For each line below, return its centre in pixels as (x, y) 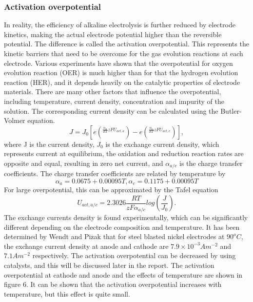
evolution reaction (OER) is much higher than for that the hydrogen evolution (121, 72)
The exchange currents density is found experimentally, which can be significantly (126, 217)
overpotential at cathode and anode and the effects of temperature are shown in (123, 274)
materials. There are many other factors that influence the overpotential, (113, 91)
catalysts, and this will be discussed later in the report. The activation (109, 265)
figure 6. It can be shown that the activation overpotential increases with (113, 284)
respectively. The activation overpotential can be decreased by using (134, 255)
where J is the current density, (49, 144)
